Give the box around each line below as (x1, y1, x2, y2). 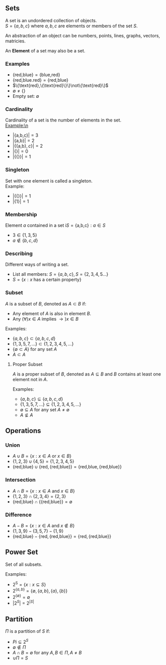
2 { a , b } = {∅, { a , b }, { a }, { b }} (12, 587, 68, 594)
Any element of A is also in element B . (12, 310, 92, 317)
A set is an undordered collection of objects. (5, 17, 97, 23)
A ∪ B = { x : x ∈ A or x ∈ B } (12, 453, 72, 459)
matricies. (5, 38, 26, 44)
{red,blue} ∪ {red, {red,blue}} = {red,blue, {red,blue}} (12, 464, 122, 470)
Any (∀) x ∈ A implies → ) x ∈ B (12, 316, 79, 322)
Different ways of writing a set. (5, 262, 69, 268)
